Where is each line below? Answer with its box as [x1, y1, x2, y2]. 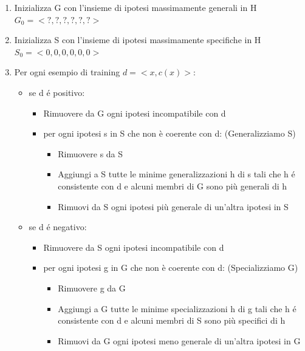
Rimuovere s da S [58, 147, 123, 160]
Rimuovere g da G [58, 281, 126, 294]
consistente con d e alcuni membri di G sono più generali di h [58, 179, 287, 192]
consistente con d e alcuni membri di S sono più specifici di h [58, 314, 286, 327]
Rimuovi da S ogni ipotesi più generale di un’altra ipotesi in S [58, 200, 289, 213]
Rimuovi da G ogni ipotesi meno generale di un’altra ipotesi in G [58, 334, 301, 347]
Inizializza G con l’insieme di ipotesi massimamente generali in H [14, 1, 257, 13]
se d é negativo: [29, 220, 87, 233]
